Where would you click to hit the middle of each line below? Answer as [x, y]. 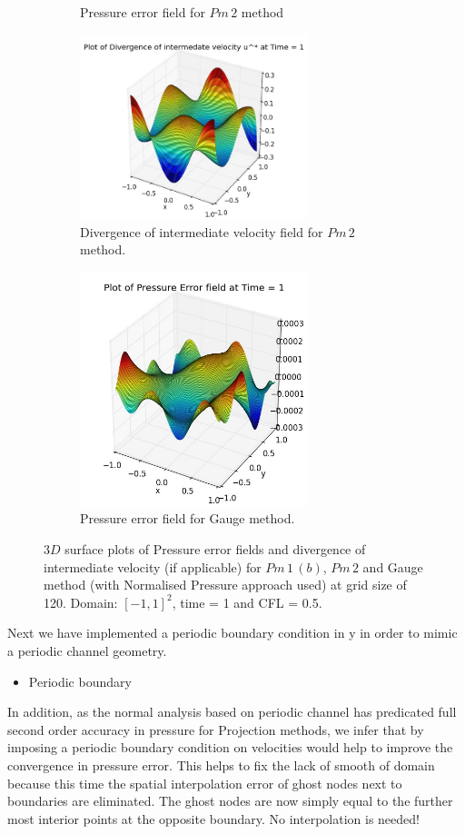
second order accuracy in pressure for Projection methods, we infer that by [216, 729]
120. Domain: [81, 602]
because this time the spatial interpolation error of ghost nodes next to [205, 783]
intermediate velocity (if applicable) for [153, 566]
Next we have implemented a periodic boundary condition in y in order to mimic [232, 633]
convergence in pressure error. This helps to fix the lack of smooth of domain [221, 764]
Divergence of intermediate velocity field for [202, 231]
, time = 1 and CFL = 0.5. [247, 602]
